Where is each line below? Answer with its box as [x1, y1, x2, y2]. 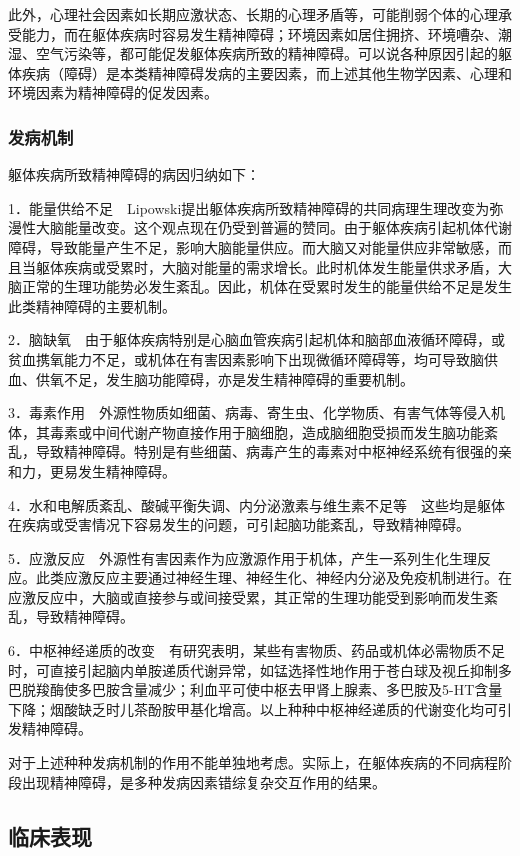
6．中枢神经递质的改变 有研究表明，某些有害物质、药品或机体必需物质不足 [8, 640, 505, 661]
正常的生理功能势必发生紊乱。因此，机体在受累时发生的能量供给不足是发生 [21, 276, 512, 297]
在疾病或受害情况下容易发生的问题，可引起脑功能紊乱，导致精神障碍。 [8, 514, 470, 535]
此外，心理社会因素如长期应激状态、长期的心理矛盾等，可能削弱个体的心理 [8, 4, 498, 24]
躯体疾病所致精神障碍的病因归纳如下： [8, 164, 260, 185]
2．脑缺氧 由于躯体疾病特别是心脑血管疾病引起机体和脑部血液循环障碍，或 [8, 329, 505, 350]
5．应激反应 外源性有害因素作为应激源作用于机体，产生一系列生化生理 [8, 547, 477, 568]
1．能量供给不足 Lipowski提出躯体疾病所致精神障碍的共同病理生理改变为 [8, 197, 490, 218]
